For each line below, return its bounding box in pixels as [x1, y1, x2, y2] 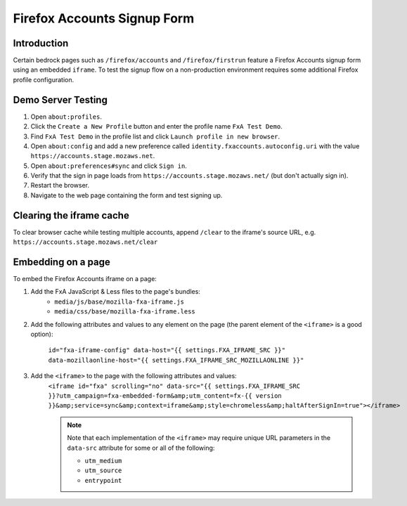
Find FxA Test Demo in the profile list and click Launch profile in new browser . [30, 132, 280, 141]
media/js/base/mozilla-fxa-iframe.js [54, 297, 185, 306]
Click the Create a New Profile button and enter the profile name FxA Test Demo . [30, 122, 283, 131]
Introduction [13, 37, 69, 49]
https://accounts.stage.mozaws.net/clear [13, 238, 158, 246]
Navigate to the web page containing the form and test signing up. [30, 190, 223, 200]
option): [30, 330, 53, 339]
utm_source [84, 467, 122, 474]
